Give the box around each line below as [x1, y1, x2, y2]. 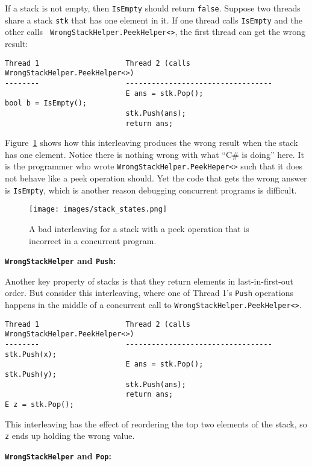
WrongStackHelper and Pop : [5, 449, 111, 462]
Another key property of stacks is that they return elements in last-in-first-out [5, 274, 294, 287]
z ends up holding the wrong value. [5, 429, 135, 442]
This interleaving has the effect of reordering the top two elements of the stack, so [5, 417, 307, 430]
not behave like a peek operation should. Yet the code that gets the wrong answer [5, 172, 307, 184]
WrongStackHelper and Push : [5, 254, 116, 267]
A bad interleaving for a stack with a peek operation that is [29, 222, 249, 235]
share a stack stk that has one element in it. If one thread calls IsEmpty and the [5, 13, 302, 26]
